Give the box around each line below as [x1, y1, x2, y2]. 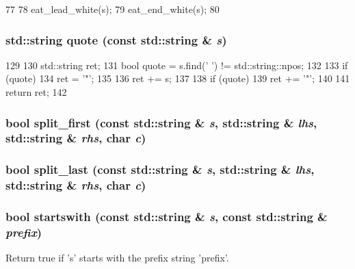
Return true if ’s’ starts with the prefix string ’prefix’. [5, 251, 229, 265]
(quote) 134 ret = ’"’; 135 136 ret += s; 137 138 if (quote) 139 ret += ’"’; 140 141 [5, 71, 350, 86]
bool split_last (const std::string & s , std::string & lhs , [5, 161, 315, 178]
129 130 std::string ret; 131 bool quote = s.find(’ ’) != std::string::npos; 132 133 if [5, 57, 348, 72]
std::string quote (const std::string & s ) [5, 31, 227, 48]
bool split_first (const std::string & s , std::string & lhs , [5, 114, 317, 131]
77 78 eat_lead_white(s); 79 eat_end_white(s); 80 [5, 2, 220, 16]
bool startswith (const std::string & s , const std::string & [5, 208, 328, 225]
